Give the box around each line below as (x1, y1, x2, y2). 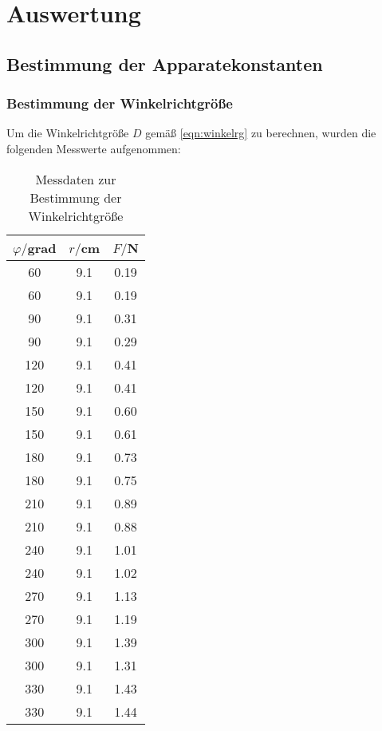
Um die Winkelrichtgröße (6, 124, 129, 141)
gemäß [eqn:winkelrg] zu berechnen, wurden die (145, 124, 376, 141)
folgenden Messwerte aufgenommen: (6, 140, 181, 156)
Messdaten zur (35, 169, 116, 188)
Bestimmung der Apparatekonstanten (6, 51, 323, 76)
